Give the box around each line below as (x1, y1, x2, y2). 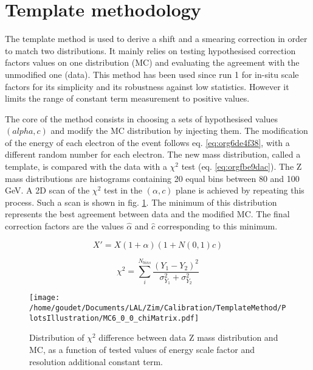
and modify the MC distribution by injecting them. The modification (50, 124, 308, 137)
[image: (29, 293, 60, 302)
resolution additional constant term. (29, 355, 163, 368)
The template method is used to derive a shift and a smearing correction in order (5, 32, 308, 45)
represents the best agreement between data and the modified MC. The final (5, 208, 290, 220)
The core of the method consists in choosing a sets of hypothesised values (5, 112, 278, 125)
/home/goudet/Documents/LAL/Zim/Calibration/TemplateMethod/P (29, 304, 286, 313)
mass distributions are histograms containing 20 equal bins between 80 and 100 (5, 172, 300, 184)
